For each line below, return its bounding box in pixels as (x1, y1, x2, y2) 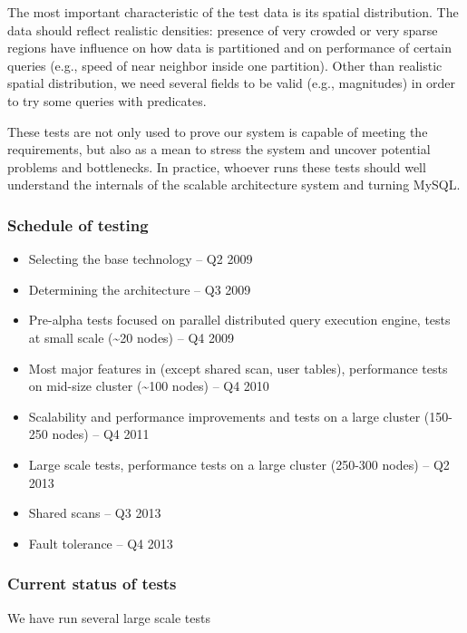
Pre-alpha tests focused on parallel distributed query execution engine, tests (28, 310, 451, 329)
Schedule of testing (7, 213, 149, 236)
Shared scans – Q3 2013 (28, 503, 161, 522)
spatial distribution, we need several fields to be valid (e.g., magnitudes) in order (7, 73, 456, 93)
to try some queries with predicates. (7, 91, 207, 110)
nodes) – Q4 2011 (52, 424, 150, 443)
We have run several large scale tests (7, 608, 210, 627)
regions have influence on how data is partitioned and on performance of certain (7, 38, 452, 57)
